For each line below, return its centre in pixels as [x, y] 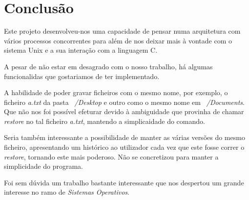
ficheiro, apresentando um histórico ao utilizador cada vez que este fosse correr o [124, 147]
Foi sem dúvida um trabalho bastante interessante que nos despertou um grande [124, 182]
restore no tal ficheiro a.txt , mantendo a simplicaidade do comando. [104, 121]
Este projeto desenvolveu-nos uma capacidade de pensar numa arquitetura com [122, 31]
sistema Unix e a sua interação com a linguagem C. [81, 50]
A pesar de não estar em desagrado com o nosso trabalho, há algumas [108, 66]
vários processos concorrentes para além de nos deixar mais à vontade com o [118, 40]
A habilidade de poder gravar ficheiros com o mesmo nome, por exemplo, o [116, 92]
